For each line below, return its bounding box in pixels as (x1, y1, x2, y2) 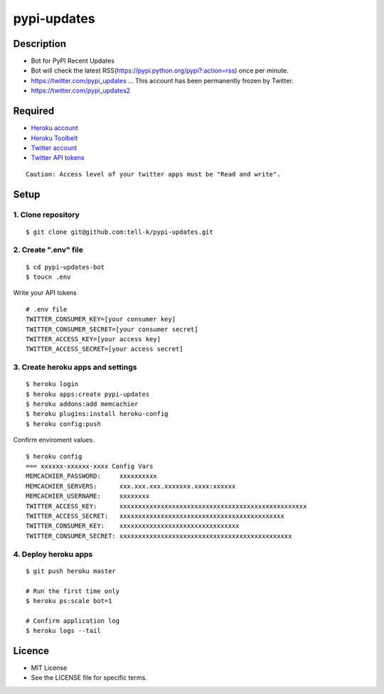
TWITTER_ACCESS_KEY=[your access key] (26, 335, 161, 343)
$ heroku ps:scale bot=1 (26, 597, 112, 604)
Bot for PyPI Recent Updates (31, 57, 115, 65)
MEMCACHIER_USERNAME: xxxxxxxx (26, 492, 150, 501)
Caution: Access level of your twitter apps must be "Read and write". (26, 170, 281, 178)
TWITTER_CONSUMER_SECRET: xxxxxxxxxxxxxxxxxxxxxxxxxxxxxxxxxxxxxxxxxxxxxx (26, 532, 292, 540)
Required (13, 105, 55, 117)
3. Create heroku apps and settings (13, 363, 137, 373)
